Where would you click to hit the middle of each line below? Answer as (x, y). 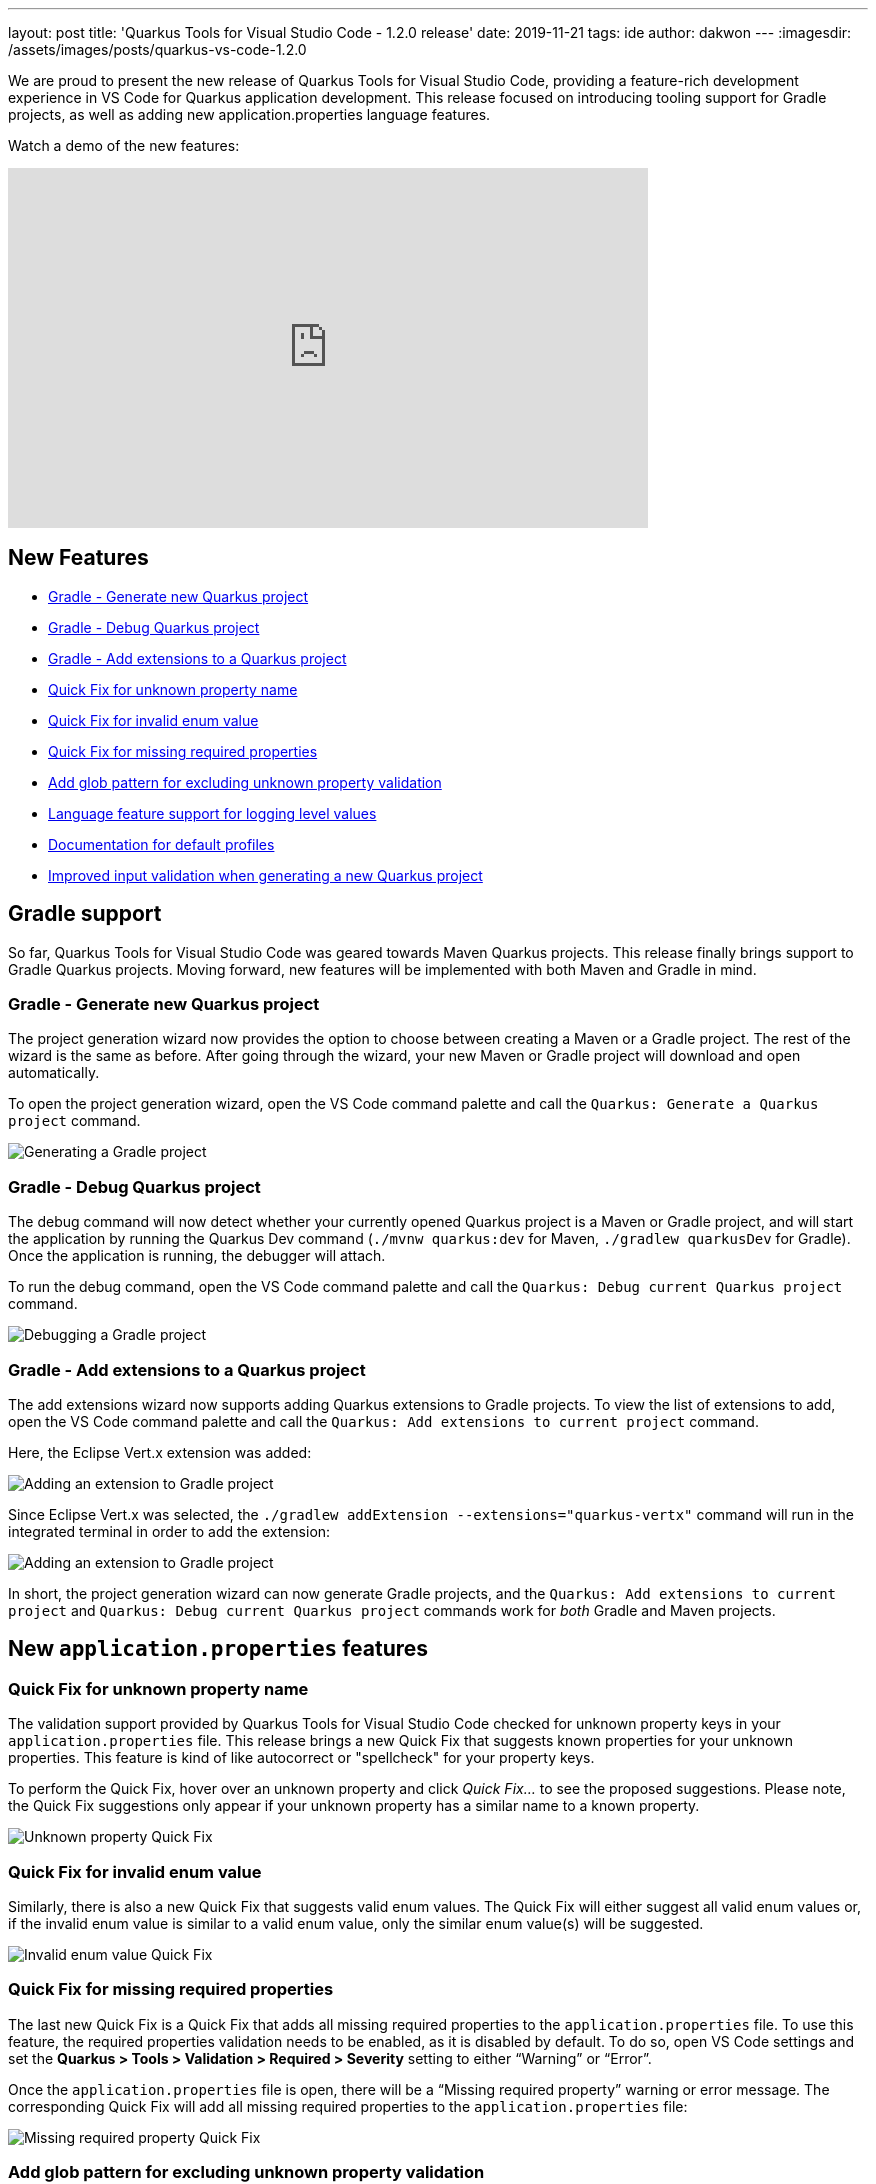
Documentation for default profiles (161, 844)
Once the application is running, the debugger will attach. (197, 1256)
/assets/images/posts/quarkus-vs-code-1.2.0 (157, 49)
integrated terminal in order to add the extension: (169, 1531)
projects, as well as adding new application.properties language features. (249, 114)
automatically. (54, 1073)
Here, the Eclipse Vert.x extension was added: (160, 1452)
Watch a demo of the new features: (124, 145)
